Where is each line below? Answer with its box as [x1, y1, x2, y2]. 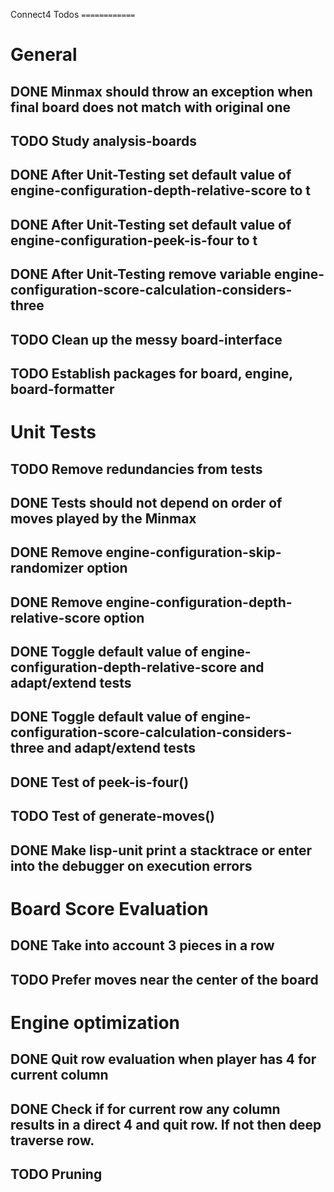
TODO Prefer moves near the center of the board [10, 971, 319, 988]
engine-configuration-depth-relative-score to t [10, 182, 311, 199]
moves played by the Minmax [10, 510, 197, 527]
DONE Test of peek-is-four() [10, 774, 190, 791]
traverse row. [10, 1132, 95, 1149]
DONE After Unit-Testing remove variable [10, 266, 272, 283]
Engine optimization [10, 1011, 181, 1034]
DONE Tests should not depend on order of [10, 494, 283, 511]
